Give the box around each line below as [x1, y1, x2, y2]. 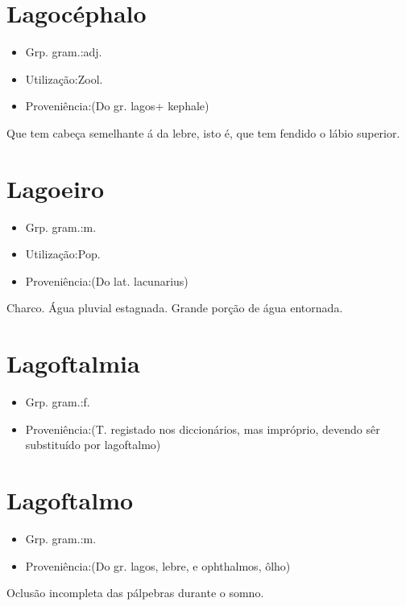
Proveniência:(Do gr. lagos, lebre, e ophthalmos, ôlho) [25, 557, 291, 574]
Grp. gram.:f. [25, 394, 90, 410]
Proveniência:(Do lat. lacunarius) [25, 272, 188, 289]
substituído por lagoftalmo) [25, 436, 161, 453]
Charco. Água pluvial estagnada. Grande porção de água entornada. [6, 299, 343, 316]
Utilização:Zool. [25, 70, 103, 87]
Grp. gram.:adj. [25, 43, 102, 60]
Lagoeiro [6, 171, 105, 204]
